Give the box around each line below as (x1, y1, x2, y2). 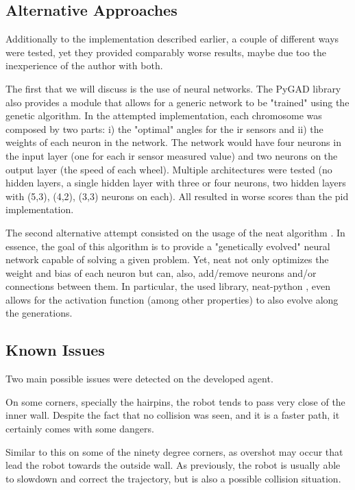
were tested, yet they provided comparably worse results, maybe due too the (5, 45, 326, 59)
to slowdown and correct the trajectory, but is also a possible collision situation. (5, 471, 341, 485)
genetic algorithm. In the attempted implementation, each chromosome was (5, 108, 322, 123)
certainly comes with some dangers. (5, 421, 154, 436)
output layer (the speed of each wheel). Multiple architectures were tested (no (5, 162, 332, 176)
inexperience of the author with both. (5, 58, 163, 73)
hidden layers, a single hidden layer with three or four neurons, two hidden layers (5, 175, 346, 190)
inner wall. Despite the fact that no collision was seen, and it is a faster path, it (5, 408, 340, 422)
